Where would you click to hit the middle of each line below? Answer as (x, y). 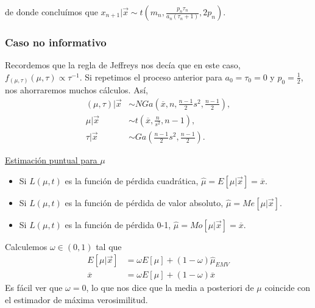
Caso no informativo (56, 42)
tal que (109, 246)
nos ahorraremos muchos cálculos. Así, (76, 90)
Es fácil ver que (34, 288)
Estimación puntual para (51, 160)
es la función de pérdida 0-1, (118, 224)
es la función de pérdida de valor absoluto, (144, 202)
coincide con (288, 288)
